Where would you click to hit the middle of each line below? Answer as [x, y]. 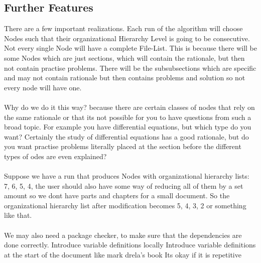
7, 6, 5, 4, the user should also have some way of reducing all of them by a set [124, 185]
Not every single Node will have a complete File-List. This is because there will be [130, 48]
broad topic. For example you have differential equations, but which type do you [128, 127]
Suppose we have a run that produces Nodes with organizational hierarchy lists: [127, 176]
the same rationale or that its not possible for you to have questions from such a [128, 117]
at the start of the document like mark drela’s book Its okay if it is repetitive [123, 254]
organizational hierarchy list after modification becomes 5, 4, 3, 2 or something [125, 205]
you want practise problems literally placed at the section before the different [123, 146]
